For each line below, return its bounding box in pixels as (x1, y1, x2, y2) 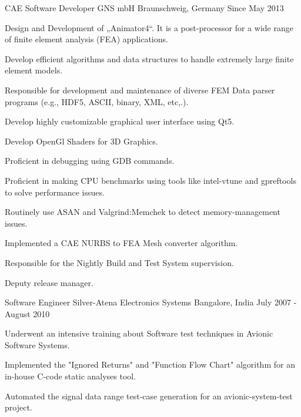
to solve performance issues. (5, 186, 105, 198)
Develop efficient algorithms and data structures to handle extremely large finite (5, 52, 294, 65)
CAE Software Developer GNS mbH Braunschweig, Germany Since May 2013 (5, 2, 284, 14)
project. (5, 401, 32, 413)
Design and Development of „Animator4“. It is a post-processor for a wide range (5, 21, 293, 33)
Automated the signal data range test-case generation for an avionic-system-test (5, 389, 293, 402)
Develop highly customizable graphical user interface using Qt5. (5, 115, 235, 127)
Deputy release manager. (5, 276, 93, 288)
